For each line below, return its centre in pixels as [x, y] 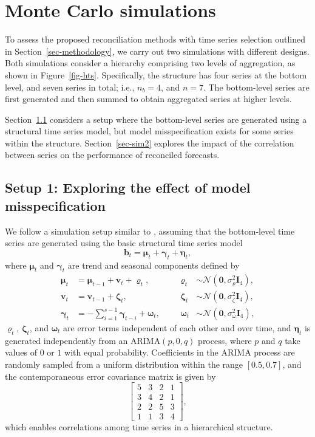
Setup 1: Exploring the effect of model [128, 188]
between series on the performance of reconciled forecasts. [112, 155]
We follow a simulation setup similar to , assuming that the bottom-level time [150, 231]
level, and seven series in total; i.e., [70, 87]
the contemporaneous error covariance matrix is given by [110, 376]
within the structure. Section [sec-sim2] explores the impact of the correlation [150, 143]
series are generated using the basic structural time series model [124, 243]
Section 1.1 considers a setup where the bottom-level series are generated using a [156, 119]
